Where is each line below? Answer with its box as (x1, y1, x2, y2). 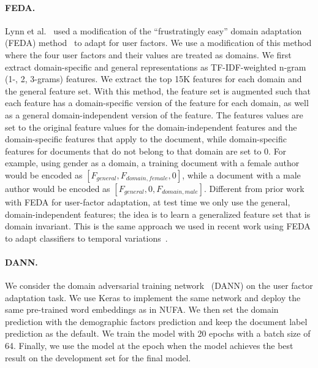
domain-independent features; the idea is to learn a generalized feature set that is (5, 207, 311, 220)
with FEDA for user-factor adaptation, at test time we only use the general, (5, 195, 290, 208)
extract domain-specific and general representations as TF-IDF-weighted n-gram (5, 60, 306, 73)
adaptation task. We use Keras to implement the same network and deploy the (5, 291, 301, 304)
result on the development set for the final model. (5, 351, 191, 364)
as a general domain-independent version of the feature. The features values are (5, 108, 303, 121)
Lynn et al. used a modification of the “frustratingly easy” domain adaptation (5, 24, 302, 37)
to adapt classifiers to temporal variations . (5, 231, 168, 244)
